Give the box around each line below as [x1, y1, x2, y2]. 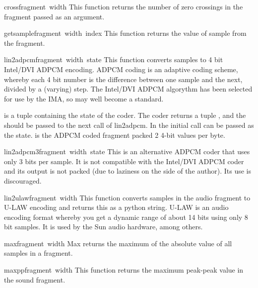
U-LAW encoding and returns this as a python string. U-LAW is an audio [4, 202, 229, 212]
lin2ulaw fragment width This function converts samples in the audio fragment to [4, 192, 251, 202]
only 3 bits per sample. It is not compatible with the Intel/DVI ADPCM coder [4, 156, 244, 166]
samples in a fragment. [4, 248, 73, 258]
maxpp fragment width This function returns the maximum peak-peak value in [4, 265, 244, 275]
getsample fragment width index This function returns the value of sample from [4, 28, 247, 38]
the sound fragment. [4, 274, 65, 285]
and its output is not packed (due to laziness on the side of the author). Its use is [4, 166, 252, 176]
